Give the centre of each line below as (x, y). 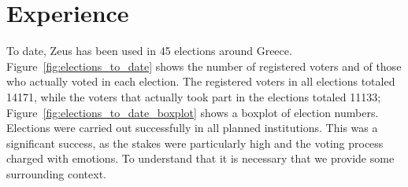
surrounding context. (56, 173)
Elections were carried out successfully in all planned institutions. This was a (192, 128)
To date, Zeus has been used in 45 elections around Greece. (149, 51)
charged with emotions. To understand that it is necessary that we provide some (200, 158)
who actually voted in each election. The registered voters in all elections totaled (201, 81)
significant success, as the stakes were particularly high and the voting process (195, 143)
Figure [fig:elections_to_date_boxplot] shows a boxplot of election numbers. (193, 112)
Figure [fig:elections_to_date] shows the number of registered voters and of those (204, 66)
